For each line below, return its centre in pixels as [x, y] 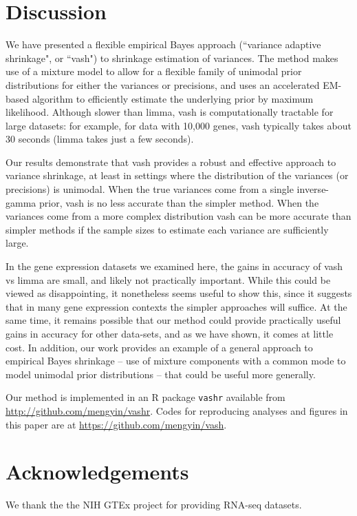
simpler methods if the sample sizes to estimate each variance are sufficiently [167, 229]
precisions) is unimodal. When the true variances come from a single [150, 189]
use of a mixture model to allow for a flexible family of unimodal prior [154, 71]
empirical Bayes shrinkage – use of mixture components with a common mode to [176, 361]
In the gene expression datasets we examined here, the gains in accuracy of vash [174, 266]
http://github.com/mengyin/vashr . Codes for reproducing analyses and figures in [177, 411]
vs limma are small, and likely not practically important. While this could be [168, 279]
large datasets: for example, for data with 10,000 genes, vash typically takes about [178, 125]
